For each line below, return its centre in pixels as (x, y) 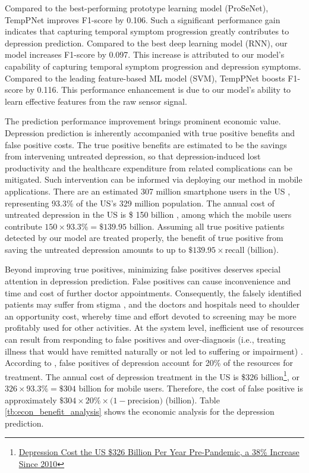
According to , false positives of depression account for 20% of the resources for (149, 363)
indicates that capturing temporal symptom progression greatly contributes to (147, 31)
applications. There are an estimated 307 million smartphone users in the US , (148, 191)
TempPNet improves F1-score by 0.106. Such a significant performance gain (143, 19)
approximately (31, 400)
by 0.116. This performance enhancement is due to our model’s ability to (158, 90)
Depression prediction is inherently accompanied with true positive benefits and (150, 132)
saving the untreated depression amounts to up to (95, 249)
